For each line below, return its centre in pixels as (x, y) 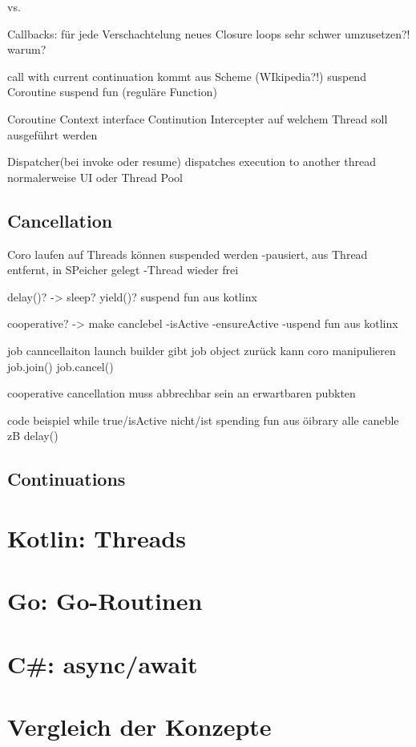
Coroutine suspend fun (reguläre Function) (112, 92)
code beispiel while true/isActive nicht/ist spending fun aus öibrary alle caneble (203, 420)
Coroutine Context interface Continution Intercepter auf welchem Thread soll (198, 118)
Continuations (67, 479)
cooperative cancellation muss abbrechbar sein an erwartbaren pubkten (182, 393)
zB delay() (33, 436)
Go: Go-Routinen (105, 601)
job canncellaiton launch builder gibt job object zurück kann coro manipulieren (202, 350)
